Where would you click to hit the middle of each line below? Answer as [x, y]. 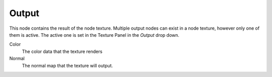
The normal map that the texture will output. [67, 65]
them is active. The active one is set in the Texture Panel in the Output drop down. [94, 35]
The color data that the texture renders [62, 51]
